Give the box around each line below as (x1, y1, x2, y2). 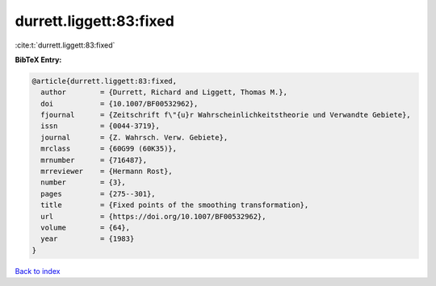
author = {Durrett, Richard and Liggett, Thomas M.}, (40, 88, 288, 97)
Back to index (15, 266, 61, 276)
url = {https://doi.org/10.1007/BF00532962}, (40, 212, 266, 221)
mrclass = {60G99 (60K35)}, (40, 144, 178, 153)
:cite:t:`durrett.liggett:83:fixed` (15, 40, 115, 50)
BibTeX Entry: (15, 55, 62, 64)
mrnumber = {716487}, (40, 155, 148, 164)
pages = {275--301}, (40, 189, 157, 198)
